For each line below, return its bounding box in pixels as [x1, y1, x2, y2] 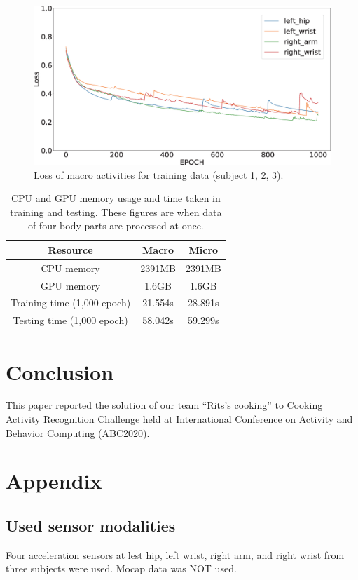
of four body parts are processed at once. [27, 218, 204, 233]
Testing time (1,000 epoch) [13, 313, 128, 328]
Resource [48, 242, 93, 257]
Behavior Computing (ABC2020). [6, 425, 150, 440]
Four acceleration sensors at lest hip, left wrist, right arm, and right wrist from [6, 547, 345, 562]
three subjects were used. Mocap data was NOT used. [6, 561, 237, 576]
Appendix [6, 466, 102, 495]
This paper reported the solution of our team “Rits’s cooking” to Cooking [6, 398, 323, 412]
